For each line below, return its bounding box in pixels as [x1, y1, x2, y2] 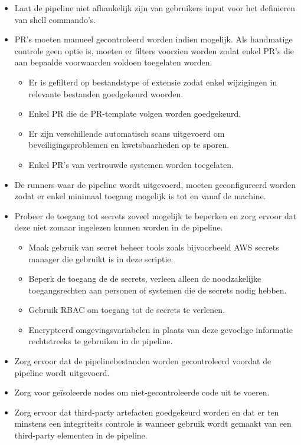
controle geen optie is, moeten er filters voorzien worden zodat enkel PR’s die [14, 44, 295, 57]
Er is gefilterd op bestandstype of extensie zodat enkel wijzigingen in [28, 75, 277, 88]
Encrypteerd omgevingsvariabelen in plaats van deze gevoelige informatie [28, 323, 293, 335]
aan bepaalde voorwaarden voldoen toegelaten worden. [14, 56, 212, 68]
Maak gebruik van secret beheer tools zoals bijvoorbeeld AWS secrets [28, 240, 279, 253]
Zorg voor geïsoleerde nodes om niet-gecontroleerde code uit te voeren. [14, 386, 270, 398]
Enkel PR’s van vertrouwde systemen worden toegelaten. [28, 158, 234, 170]
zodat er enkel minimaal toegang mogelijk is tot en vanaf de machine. [14, 190, 266, 202]
